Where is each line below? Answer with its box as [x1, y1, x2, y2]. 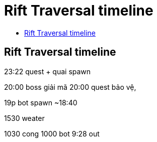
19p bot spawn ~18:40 [4, 98, 77, 107]
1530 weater [4, 113, 45, 122]
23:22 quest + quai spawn [4, 67, 91, 76]
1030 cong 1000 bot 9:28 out [4, 129, 100, 138]
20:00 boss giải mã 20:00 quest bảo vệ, [4, 82, 136, 91]
